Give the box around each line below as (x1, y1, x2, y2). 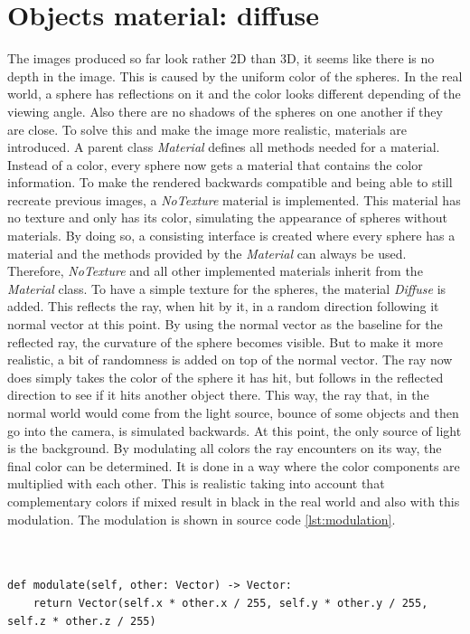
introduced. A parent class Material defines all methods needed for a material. (7, 137, 440, 156)
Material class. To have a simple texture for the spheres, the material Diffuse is (7, 279, 446, 298)
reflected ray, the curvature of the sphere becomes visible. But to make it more (7, 332, 444, 351)
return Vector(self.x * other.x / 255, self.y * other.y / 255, (33, 596, 428, 610)
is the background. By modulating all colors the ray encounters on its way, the (7, 439, 442, 458)
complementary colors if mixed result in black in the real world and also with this (7, 491, 460, 510)
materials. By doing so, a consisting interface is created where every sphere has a (7, 226, 456, 245)
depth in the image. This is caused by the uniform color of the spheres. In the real (7, 66, 463, 85)
